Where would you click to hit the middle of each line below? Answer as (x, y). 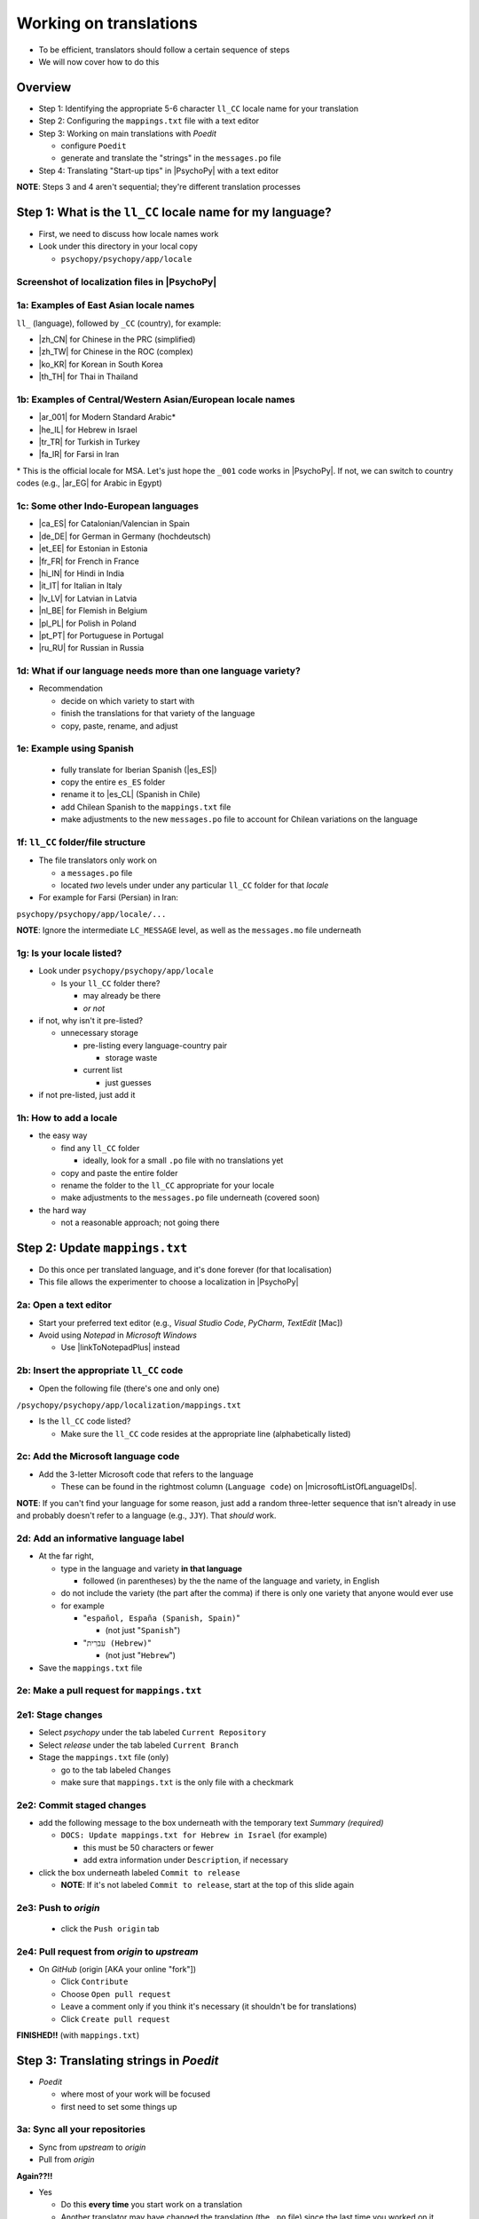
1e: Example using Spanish (75, 748)
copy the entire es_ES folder (113, 782)
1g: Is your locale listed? (69, 952)
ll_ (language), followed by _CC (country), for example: (119, 323)
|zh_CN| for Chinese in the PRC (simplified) (117, 339)
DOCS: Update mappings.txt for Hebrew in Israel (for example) (194, 1835)
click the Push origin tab (110, 1928)
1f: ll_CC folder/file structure (81, 841)
